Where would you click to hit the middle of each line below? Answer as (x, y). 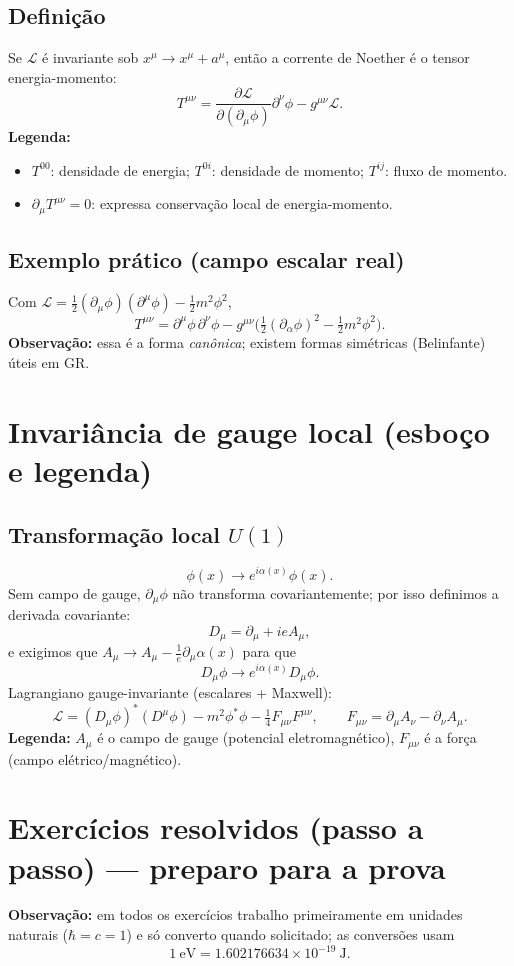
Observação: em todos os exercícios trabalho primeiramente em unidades (235, 914)
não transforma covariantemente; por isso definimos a (335, 592)
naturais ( (38, 934)
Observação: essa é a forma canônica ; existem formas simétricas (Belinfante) (247, 342)
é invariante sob (90, 57)
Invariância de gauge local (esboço (249, 430)
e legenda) (80, 470)
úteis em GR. (49, 362)
